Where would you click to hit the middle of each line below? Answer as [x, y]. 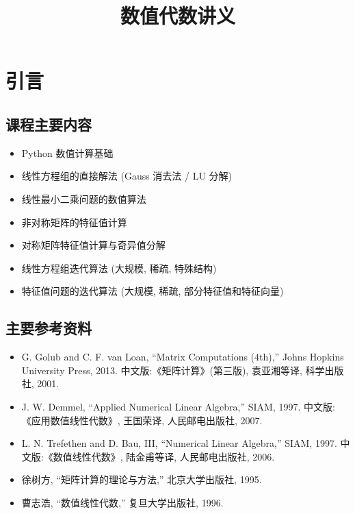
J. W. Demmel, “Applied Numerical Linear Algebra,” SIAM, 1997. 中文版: [178, 406]
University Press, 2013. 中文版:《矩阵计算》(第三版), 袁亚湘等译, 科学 [173, 370]
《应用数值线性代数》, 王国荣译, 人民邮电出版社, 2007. [142, 420]
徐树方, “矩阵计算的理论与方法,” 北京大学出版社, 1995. [142, 479]
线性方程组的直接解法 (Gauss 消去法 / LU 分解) [127, 176]
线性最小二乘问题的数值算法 [84, 198]
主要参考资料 [49, 328]
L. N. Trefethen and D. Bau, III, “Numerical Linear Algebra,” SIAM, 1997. [179, 443]
